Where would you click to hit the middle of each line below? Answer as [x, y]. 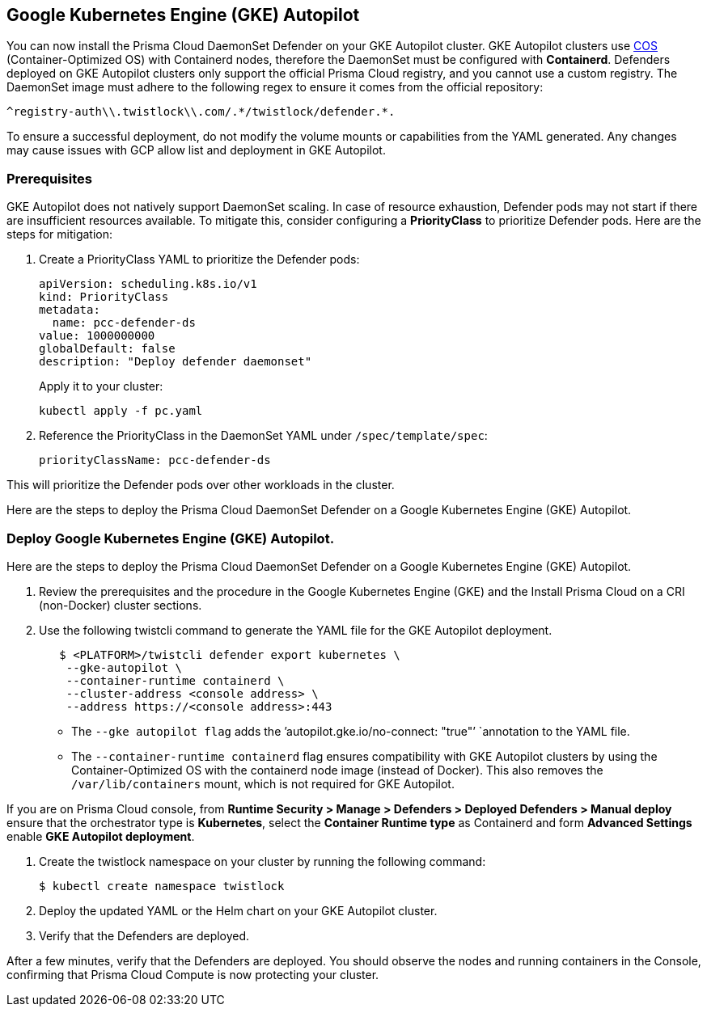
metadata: [70, 310]
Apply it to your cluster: [101, 386]
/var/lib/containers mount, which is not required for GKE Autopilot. [263, 783]
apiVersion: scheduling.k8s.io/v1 [148, 284]
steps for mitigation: [60, 234]
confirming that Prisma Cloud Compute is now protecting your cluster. [193, 974]
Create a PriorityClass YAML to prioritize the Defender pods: [199, 260]
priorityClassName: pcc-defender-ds [155, 460]
